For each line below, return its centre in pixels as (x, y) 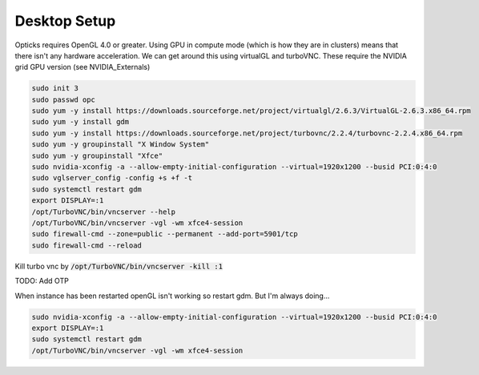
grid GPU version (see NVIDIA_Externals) (83, 67)
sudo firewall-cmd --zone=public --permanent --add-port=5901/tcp (165, 234)
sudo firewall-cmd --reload (87, 245)
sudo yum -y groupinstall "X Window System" (121, 145)
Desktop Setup (65, 21)
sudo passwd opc (64, 99)
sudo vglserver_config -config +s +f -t (112, 178)
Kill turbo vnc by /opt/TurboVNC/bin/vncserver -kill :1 (119, 266)
